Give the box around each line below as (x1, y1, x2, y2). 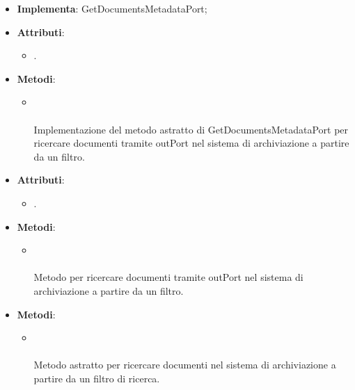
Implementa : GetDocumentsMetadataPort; (17, 1, 207, 15)
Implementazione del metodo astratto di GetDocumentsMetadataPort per (33, 122, 349, 136)
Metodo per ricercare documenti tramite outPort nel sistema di (33, 270, 303, 284)
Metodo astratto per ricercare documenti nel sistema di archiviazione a (33, 357, 336, 372)
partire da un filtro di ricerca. (33, 371, 160, 385)
